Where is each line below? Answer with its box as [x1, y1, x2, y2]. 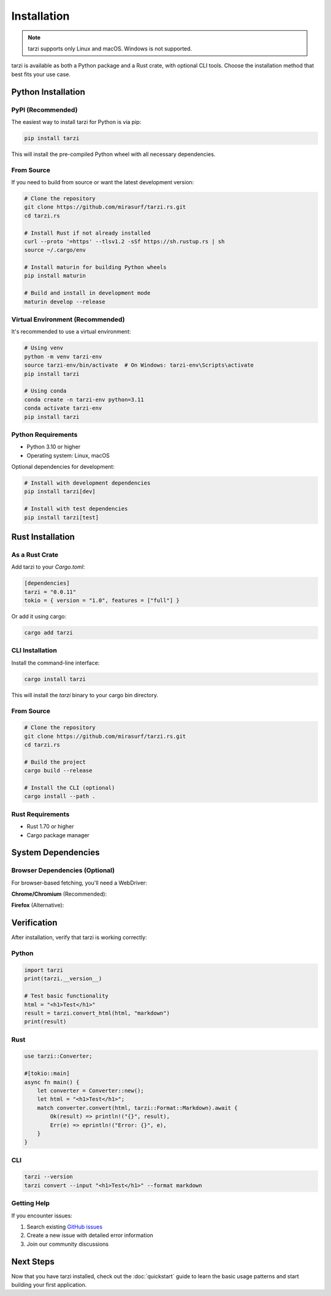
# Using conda [24, 388, 67, 394]
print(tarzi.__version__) [24, 975, 102, 982]
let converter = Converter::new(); [37, 1087, 144, 1094]
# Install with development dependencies [24, 480, 151, 486]
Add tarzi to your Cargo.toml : [11, 563, 85, 571]
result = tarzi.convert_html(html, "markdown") [24, 1009, 170, 1017]
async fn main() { [24, 1079, 80, 1085]
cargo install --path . [24, 793, 96, 800]
